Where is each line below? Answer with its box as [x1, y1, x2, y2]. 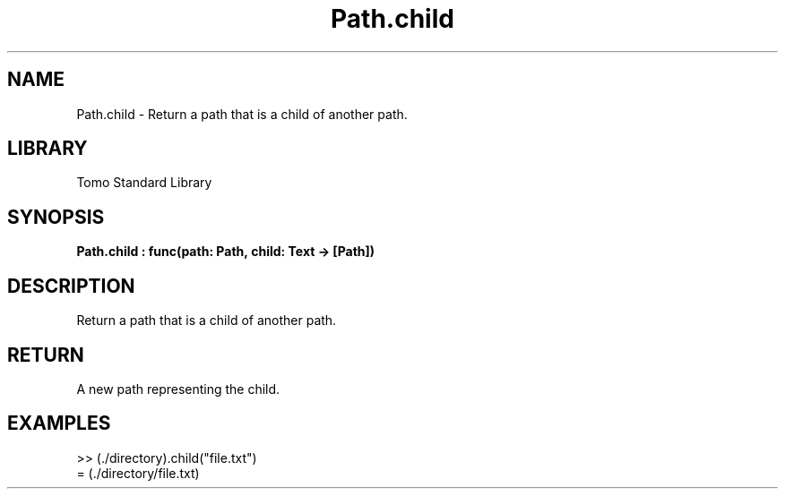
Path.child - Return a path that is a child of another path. [76, 106, 408, 122]
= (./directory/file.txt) [76, 465, 200, 481]
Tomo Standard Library [76, 175, 212, 191]
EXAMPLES [7, 412, 111, 435]
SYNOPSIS [7, 205, 105, 228]
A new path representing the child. [76, 381, 280, 397]
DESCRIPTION [7, 274, 135, 297]
